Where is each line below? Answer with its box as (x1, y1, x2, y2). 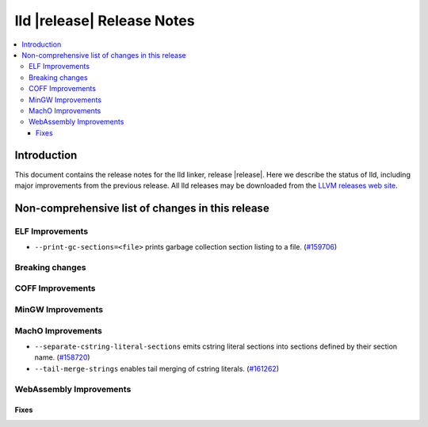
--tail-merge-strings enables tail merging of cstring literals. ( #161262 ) (34, 364, 279, 373)
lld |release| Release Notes (14, 12, 195, 29)
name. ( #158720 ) (34, 353, 90, 362)
